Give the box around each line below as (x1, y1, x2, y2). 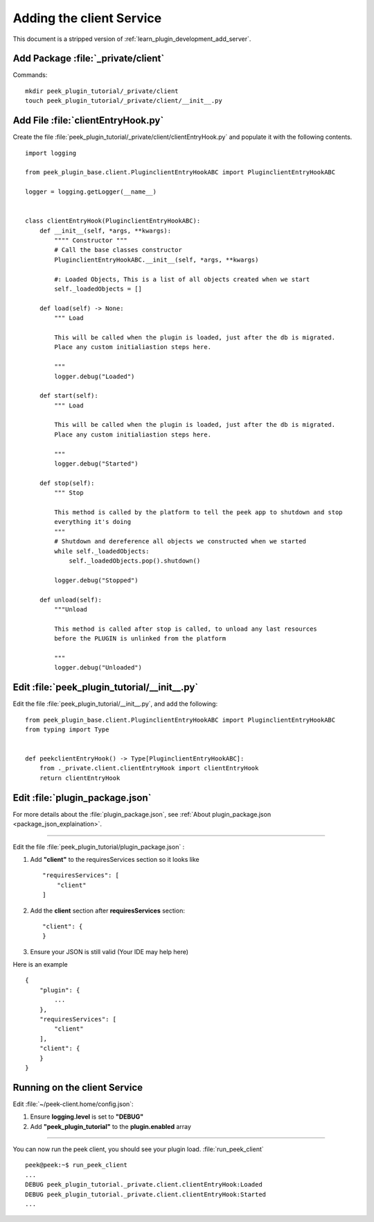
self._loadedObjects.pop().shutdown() (69, 557, 201, 565)
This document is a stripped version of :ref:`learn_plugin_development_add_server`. (12, 35, 251, 43)
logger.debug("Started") (54, 460, 139, 468)
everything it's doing (54, 518, 132, 526)
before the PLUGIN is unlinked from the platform (54, 635, 226, 643)
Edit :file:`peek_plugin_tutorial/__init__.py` (12, 681, 199, 693)
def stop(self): (39, 479, 95, 487)
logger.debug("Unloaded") (54, 663, 142, 672)
